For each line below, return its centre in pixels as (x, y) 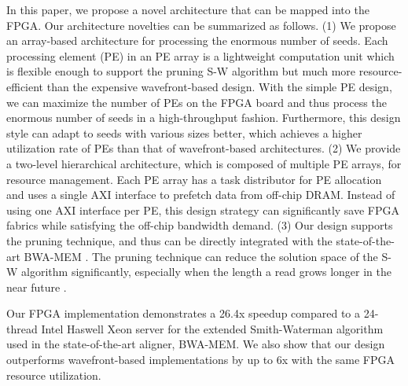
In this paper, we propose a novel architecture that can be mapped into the (188, 9)
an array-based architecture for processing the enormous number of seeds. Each (197, 40)
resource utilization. (54, 375)
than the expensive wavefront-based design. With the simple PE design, (219, 86)
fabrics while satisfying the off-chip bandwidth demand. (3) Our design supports (200, 225)
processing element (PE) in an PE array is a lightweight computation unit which (200, 55)
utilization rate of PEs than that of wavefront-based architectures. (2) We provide (204, 148)
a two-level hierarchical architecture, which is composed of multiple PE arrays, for (204, 163)
